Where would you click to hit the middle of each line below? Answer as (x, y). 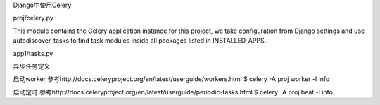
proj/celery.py (33, 18)
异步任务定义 (32, 66)
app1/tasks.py (33, 53)
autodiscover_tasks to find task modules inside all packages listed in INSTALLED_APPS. (140, 41)
